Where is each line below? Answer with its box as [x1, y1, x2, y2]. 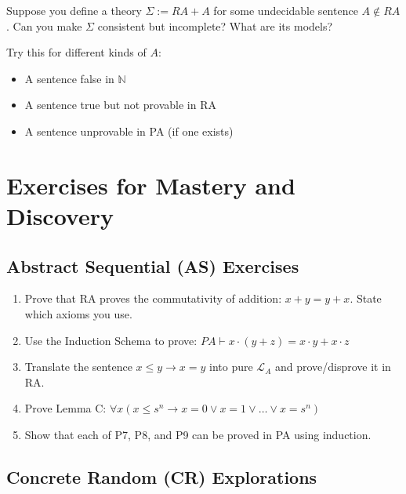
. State [350, 290, 382, 307]
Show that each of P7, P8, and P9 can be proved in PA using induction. [24, 426, 372, 442]
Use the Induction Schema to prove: [24, 332, 198, 348]
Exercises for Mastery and [6, 169, 295, 201]
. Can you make [6, 17, 82, 34]
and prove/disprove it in [274, 358, 391, 375]
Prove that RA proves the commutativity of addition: [24, 290, 282, 307]
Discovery [6, 199, 114, 231]
